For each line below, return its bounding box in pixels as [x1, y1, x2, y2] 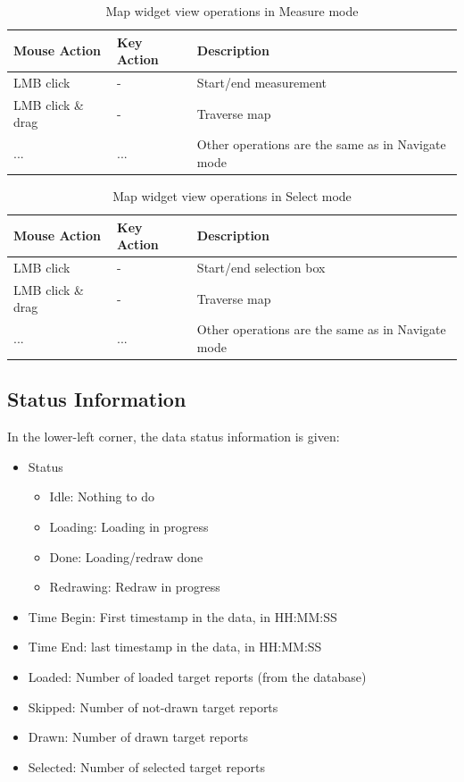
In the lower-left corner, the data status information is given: [7, 427, 340, 446]
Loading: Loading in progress [49, 517, 209, 535]
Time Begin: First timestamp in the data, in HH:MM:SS [28, 607, 337, 626]
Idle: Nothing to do [49, 487, 155, 506]
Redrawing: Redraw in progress [49, 577, 220, 596]
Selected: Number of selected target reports [28, 757, 265, 776]
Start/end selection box [196, 258, 326, 277]
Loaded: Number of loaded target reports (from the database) [28, 667, 367, 685]
